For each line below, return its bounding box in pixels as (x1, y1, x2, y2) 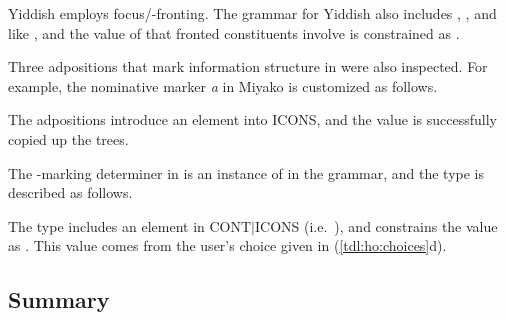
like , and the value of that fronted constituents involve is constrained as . (8, 22, 460, 43)
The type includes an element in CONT (8, 215, 252, 236)
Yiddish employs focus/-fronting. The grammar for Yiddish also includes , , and (8, 3, 497, 23)
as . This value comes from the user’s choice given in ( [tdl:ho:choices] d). (8, 235, 447, 256)
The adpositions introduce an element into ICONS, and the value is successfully (8, 109, 497, 130)
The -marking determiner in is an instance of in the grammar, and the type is (8, 162, 485, 183)
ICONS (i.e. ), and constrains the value (255, 215, 498, 236)
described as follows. (8, 182, 133, 203)
